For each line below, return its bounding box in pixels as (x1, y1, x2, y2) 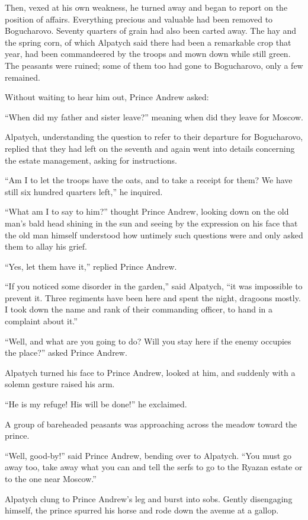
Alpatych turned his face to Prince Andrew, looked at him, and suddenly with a (5, 366, 296, 378)
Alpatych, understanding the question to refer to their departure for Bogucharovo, (5, 130, 303, 143)
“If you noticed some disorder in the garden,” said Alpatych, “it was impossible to (5, 280, 303, 292)
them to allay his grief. (5, 240, 87, 253)
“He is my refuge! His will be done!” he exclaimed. (5, 398, 187, 410)
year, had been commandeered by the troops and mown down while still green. (5, 47, 291, 60)
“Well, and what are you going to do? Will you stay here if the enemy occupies (5, 334, 291, 347)
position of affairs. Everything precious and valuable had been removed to (5, 12, 273, 25)
